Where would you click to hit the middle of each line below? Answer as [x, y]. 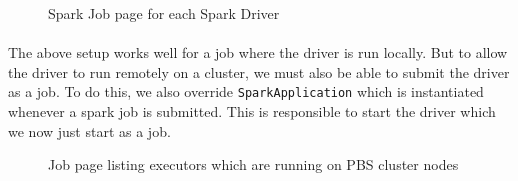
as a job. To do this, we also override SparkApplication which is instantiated [246, 91]
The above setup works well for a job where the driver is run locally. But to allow [258, 52]
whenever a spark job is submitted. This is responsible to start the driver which [252, 111]
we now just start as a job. [89, 130]
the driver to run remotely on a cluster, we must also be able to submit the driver [259, 71]
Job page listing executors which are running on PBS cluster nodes [253, 164]
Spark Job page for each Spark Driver [164, 13]
